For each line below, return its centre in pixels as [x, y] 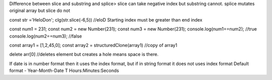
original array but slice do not [40, 10]
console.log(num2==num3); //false [46, 36]
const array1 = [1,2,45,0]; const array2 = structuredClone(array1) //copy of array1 [93, 45]
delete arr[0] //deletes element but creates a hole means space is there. [84, 54]
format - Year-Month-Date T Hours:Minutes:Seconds [64, 70]
